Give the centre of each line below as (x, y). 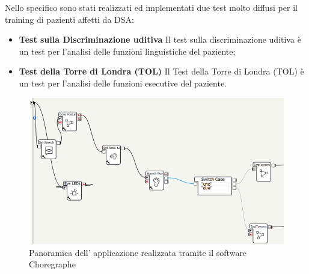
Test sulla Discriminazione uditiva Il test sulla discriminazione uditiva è (160, 39)
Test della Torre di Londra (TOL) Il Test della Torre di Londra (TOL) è (161, 71)
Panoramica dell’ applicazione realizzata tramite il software (138, 252)
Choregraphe (52, 264)
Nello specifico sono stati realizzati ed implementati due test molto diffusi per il (151, 7)
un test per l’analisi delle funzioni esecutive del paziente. (123, 83)
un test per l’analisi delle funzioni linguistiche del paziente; (127, 51)
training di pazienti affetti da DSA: (69, 19)
